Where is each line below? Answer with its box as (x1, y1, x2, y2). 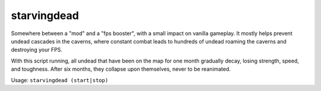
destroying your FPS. (11, 46, 62, 54)
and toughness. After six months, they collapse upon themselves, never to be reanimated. (11, 65, 231, 73)
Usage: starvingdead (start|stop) (11, 76, 109, 83)
